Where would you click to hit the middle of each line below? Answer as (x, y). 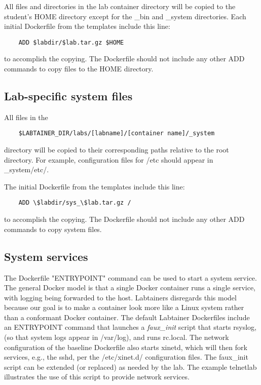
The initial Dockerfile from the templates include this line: (95, 186)
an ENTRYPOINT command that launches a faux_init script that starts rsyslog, (130, 327)
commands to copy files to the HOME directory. (79, 69)
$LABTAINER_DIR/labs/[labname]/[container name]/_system (117, 133)
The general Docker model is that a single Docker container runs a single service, (130, 287)
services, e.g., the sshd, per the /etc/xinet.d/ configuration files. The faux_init (126, 357)
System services (46, 256)
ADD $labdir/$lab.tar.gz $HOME (71, 42)
